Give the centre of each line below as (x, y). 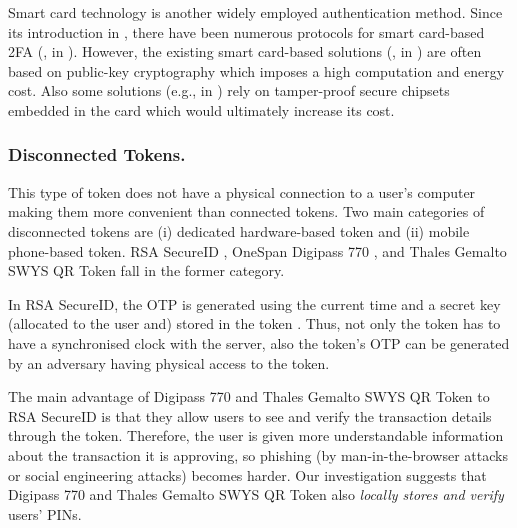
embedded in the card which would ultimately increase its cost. (201, 109)
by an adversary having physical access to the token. (169, 362)
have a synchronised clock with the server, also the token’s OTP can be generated (259, 342)
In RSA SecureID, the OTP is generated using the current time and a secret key (254, 303)
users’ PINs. (45, 513)
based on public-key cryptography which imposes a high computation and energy (256, 70)
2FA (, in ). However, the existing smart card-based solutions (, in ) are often (245, 51)
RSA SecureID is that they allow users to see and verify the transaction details (250, 415)
